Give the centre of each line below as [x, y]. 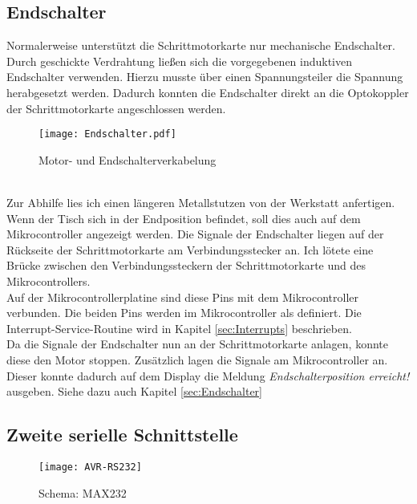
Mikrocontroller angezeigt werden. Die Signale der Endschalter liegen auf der [195, 234]
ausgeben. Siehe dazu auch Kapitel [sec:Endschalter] [134, 391]
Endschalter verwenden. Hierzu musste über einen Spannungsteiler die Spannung [205, 77]
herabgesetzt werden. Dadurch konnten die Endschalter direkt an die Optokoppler [208, 92]
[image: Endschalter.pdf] [107, 134]
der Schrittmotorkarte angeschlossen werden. [116, 108]
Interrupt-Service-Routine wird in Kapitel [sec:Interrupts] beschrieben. [179, 328]
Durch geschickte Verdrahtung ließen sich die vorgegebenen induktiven [180, 61]
